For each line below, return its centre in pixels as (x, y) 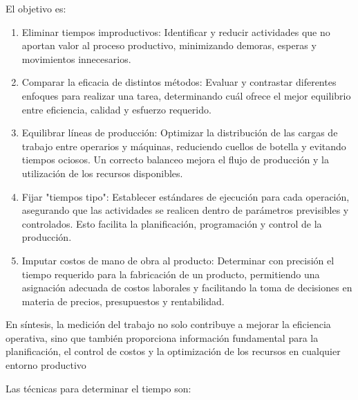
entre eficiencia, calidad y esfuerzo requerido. (116, 109)
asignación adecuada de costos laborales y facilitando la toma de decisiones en (187, 288)
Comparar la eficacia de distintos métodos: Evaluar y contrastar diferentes (179, 82)
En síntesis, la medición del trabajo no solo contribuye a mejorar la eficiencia (168, 324)
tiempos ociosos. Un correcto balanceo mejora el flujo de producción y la (175, 160)
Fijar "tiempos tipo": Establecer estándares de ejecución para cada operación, (186, 196)
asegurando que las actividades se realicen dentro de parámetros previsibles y (185, 210)
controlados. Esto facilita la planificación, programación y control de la (172, 223)
